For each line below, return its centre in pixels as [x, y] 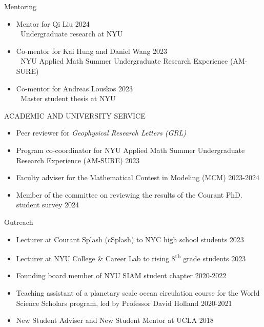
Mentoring [21, 6]
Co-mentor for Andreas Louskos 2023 [75, 88]
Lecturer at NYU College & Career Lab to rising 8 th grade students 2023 [131, 257]
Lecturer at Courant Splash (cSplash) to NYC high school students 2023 [130, 239]
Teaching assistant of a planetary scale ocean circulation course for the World [138, 292]
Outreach [19, 222]
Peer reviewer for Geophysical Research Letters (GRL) [101, 133]
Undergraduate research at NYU [72, 34]
